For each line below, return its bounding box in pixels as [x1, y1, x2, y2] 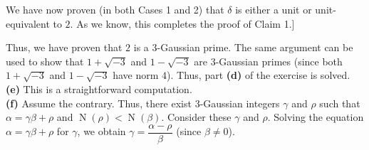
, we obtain [77, 124, 126, 139]
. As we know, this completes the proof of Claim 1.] [70, 16, 295, 31]
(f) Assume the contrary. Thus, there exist [6, 95, 192, 110]
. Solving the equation [267, 109, 364, 124]
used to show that [6, 53, 84, 68]
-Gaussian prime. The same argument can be [157, 40, 353, 55]
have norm [113, 68, 159, 82]
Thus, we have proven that [6, 40, 123, 55]
